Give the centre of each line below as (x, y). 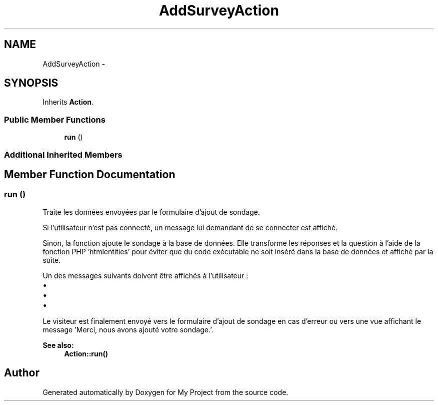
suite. (52, 260)
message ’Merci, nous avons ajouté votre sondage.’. (128, 329)
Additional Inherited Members (63, 154)
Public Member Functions (55, 119)
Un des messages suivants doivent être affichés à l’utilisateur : (145, 275)
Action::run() (86, 353)
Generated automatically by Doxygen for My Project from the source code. (165, 392)
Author (22, 373)
